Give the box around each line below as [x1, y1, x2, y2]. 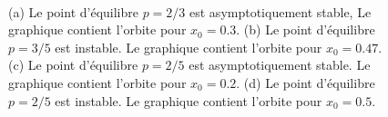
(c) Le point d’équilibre [8, 55, 138, 74]
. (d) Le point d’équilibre [236, 73, 375, 92]
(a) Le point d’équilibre [8, 2, 138, 21]
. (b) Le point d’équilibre [236, 20, 375, 39]
